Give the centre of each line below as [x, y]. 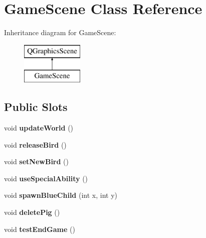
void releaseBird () [35, 144]
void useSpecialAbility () [46, 178]
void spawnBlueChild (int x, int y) [61, 195]
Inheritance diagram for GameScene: [60, 32]
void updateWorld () [39, 128]
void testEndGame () [40, 229]
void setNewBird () [37, 161]
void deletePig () [32, 212]
